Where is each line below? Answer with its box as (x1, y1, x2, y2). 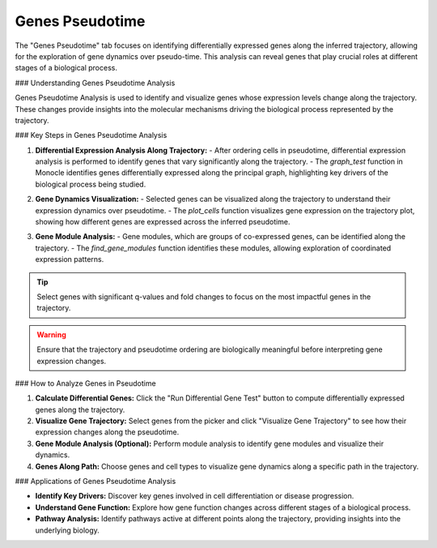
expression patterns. (35, 255, 104, 264)
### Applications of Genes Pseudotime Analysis (15, 477, 176, 486)
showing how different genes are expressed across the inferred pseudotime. (35, 217, 291, 227)
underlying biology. (35, 525, 100, 535)
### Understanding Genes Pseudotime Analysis (15, 78, 176, 88)
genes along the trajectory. (35, 405, 125, 414)
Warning (36, 329, 66, 340)
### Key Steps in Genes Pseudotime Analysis (15, 131, 168, 140)
